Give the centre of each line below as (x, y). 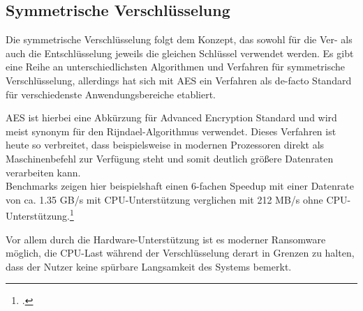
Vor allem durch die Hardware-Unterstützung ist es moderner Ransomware (166, 239)
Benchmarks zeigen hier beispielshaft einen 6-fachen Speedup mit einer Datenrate (180, 186)
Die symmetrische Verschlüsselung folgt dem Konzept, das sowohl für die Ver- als (179, 39)
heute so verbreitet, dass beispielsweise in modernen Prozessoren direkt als (165, 145)
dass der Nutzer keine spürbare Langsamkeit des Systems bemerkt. (149, 266)
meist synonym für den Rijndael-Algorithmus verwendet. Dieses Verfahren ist (171, 131)
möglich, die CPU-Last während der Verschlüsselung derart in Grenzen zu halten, (180, 253)
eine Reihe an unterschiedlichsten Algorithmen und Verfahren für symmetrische (176, 67)
